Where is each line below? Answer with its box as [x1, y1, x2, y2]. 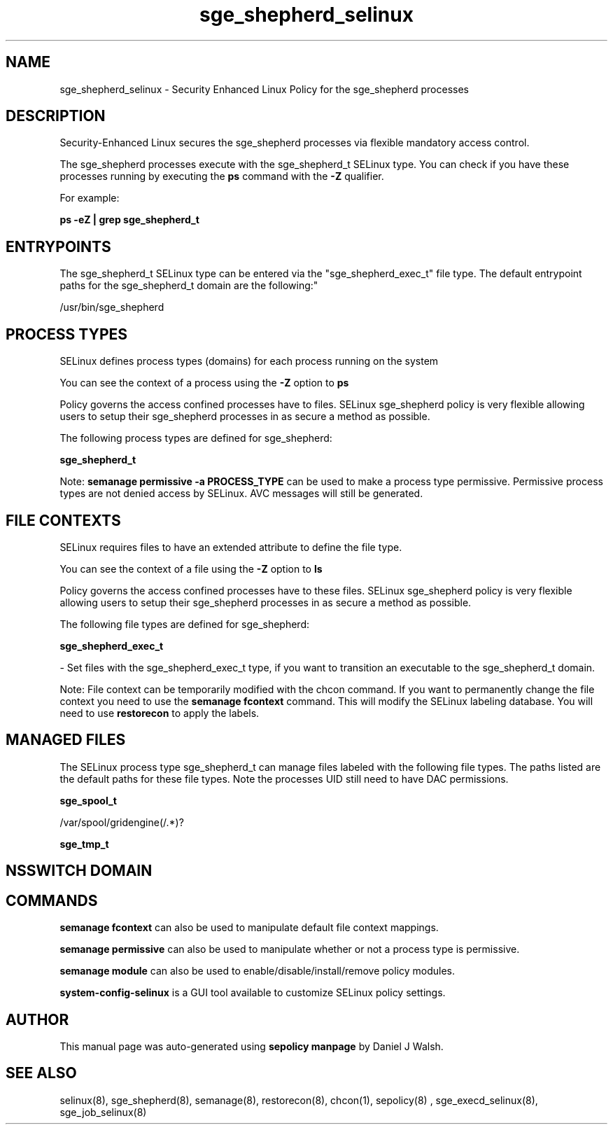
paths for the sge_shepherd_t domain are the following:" [59, 279, 318, 292]
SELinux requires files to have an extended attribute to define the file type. [59, 540, 402, 553]
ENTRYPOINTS [6, 237, 111, 256]
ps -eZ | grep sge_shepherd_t [59, 214, 199, 226]
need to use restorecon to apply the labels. [59, 706, 260, 719]
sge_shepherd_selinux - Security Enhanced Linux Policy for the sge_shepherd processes [59, 83, 469, 95]
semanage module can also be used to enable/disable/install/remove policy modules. [59, 965, 456, 977]
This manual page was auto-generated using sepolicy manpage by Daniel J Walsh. [59, 1040, 444, 1052]
